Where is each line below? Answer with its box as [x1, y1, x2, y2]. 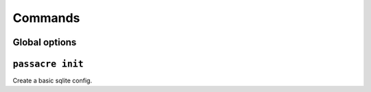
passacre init [12, 58, 84, 69]
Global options [12, 36, 77, 48]
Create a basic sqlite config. [12, 76, 93, 85]
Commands [12, 10, 80, 25]
